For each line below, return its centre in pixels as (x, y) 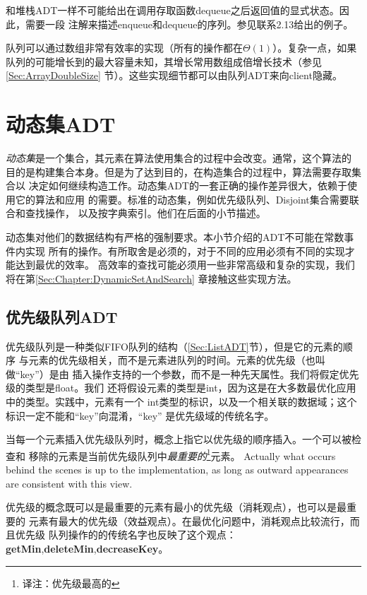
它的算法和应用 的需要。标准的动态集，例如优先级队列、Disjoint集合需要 (182, 199)
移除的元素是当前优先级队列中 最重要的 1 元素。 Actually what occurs (182, 454)
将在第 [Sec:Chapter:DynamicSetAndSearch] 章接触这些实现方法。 (151, 278)
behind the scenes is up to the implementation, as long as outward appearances (177, 470)
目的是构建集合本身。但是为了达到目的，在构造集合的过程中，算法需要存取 (179, 171)
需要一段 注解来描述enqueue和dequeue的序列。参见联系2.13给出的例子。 (189, 24)
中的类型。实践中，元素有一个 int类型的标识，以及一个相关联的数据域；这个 (181, 402)
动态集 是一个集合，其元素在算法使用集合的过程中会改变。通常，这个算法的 (179, 158)
